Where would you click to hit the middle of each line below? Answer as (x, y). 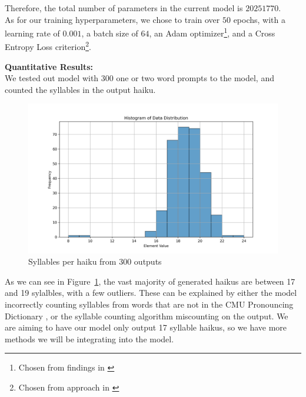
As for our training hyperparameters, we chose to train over (112, 19)
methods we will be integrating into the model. (89, 338)
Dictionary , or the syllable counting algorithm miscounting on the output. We (147, 316)
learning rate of (32, 33)
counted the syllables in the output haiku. (80, 89)
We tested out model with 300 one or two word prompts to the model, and (139, 78)
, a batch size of (110, 33)
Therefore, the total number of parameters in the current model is (124, 8)
